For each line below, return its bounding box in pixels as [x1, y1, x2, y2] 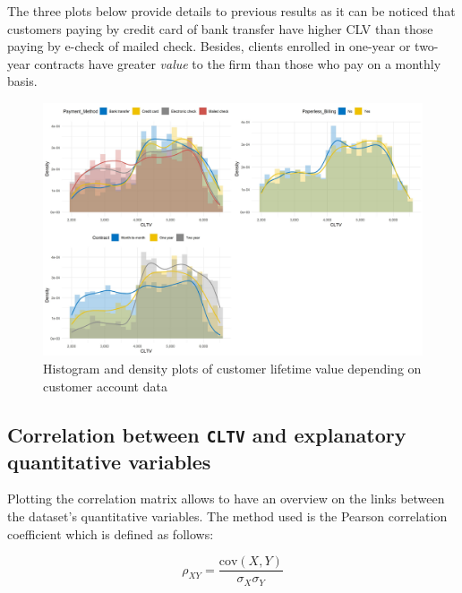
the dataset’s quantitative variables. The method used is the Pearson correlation [7, 506, 448, 525]
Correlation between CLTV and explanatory [7, 420, 406, 448]
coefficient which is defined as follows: [7, 524, 214, 543]
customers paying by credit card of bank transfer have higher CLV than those [7, 19, 433, 38]
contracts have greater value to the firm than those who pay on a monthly [34, 54, 441, 73]
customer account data [43, 376, 167, 395]
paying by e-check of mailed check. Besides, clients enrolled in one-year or [7, 37, 411, 56]
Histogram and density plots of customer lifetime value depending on [43, 358, 422, 377]
